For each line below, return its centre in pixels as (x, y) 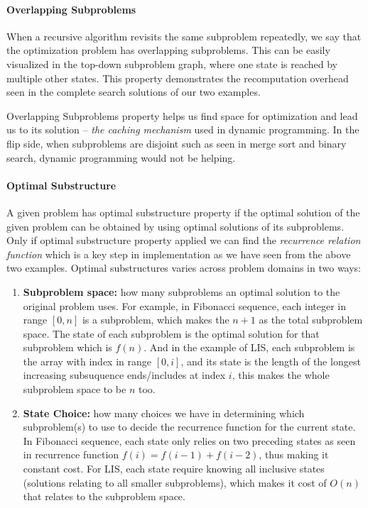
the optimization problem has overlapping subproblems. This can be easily (168, 50)
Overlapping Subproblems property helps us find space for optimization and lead (182, 115)
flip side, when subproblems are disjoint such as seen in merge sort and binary (177, 143)
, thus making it (294, 454)
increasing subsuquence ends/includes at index (124, 375)
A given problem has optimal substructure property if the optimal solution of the (183, 212)
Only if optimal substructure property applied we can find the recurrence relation (184, 240)
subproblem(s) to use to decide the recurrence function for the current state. (189, 427)
